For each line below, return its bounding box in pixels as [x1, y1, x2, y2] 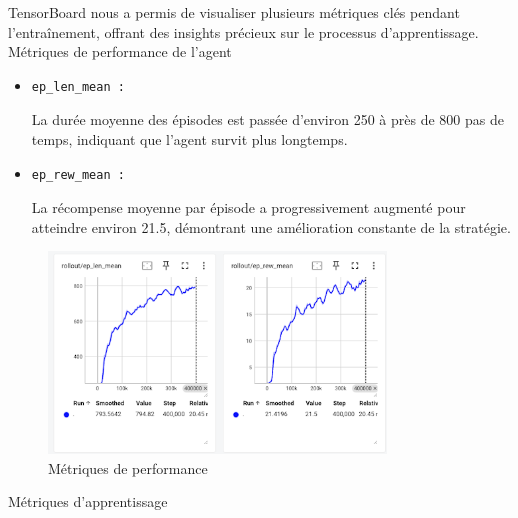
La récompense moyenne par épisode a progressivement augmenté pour [31, 197, 466, 218]
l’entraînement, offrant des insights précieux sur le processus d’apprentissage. [8, 21, 479, 42]
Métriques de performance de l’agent [8, 41, 232, 62]
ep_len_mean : [31, 79, 125, 94]
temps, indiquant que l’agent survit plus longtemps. [31, 128, 348, 149]
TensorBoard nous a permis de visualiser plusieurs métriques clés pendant [8, 2, 460, 22]
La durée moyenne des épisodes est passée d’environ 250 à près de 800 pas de [31, 109, 504, 130]
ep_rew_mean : [31, 167, 125, 182]
